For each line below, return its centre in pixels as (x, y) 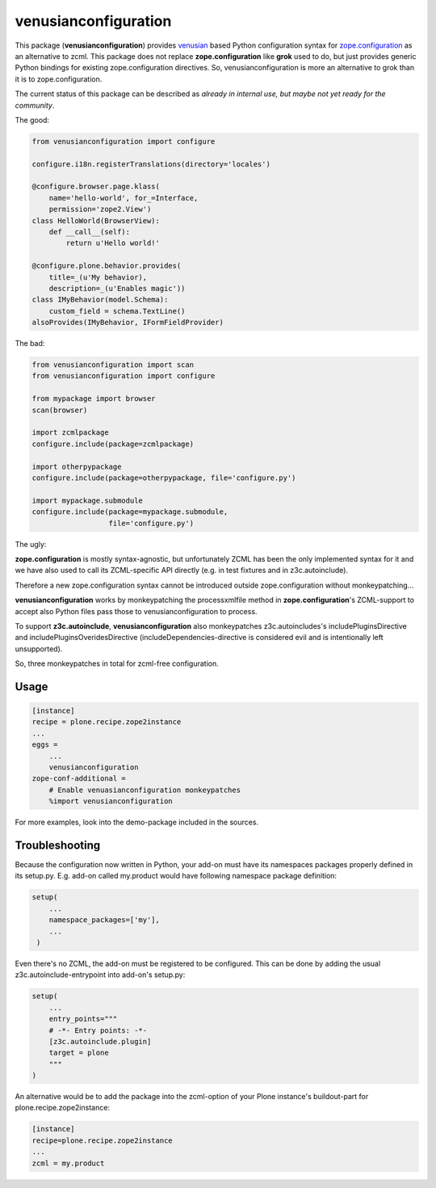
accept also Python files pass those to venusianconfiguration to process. (136, 611)
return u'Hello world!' (113, 243)
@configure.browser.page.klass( (96, 187)
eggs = (45, 745)
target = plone (79, 1053)
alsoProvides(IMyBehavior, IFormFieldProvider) (128, 322)
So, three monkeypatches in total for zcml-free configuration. (117, 664)
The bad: (30, 343)
